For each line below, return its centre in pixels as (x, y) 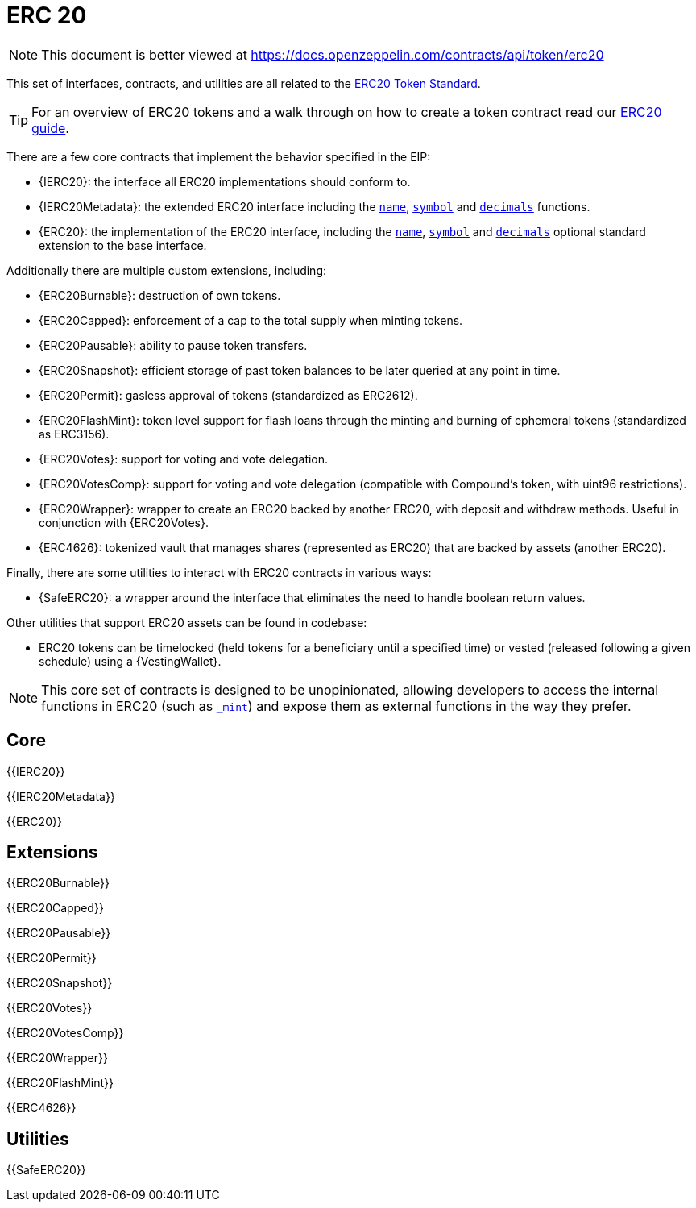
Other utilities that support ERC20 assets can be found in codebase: (187, 622)
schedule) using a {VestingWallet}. (130, 661)
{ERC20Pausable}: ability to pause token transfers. (173, 345)
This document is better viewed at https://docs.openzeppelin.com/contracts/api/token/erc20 (323, 54)
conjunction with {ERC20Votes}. (124, 522)
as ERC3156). (74, 434)
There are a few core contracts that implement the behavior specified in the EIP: (219, 156)
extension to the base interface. (123, 245)
